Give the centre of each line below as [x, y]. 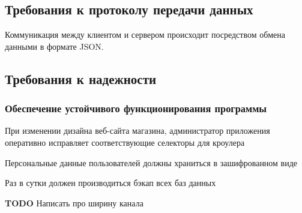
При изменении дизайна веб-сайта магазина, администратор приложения [137, 130]
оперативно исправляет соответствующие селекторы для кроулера [125, 142]
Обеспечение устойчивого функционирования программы [136, 108]
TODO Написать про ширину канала [74, 202]
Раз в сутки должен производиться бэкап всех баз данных [110, 183]
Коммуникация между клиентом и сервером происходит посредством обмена [145, 34]
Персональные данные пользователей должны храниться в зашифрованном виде [151, 162]
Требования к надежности [81, 78]
